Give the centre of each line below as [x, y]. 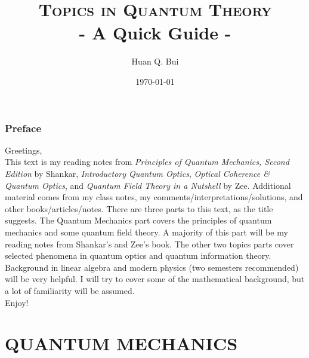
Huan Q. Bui [155, 61]
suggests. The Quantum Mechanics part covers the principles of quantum [138, 220]
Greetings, [24, 150]
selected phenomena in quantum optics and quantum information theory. [138, 256]
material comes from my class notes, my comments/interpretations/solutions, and [154, 197]
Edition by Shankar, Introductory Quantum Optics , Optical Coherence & [137, 173]
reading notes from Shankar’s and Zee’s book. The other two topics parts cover [149, 244]
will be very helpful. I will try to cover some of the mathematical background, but [155, 279]
